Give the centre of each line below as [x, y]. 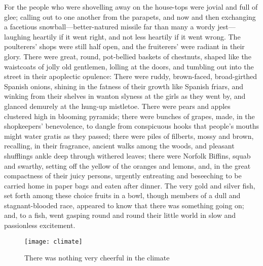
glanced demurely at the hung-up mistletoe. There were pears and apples [117, 106]
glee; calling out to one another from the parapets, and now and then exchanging [130, 16]
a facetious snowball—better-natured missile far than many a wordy [110, 27]
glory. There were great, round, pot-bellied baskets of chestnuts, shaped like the [128, 56]
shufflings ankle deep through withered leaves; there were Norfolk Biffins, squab [127, 155]
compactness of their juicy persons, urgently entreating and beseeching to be [123, 176]
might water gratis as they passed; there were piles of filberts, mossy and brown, [129, 136]
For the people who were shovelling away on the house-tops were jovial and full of [131, 7]
